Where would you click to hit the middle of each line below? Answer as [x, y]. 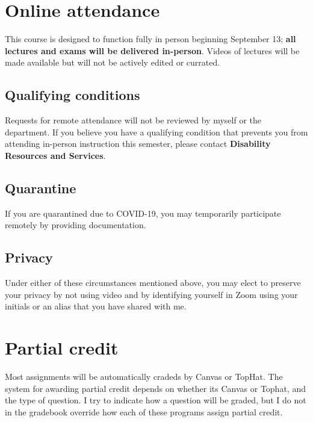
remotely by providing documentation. [76, 225]
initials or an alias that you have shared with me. [96, 306]
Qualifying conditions [73, 95]
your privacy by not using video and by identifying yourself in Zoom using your [151, 294]
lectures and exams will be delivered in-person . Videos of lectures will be [152, 50]
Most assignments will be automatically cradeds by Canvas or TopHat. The [144, 376]
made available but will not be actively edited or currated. [113, 62]
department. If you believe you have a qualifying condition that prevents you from [156, 132]
